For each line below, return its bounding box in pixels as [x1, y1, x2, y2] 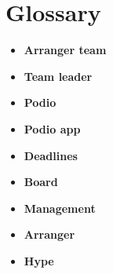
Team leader [24, 68, 93, 84]
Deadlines [24, 147, 78, 163]
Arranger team [24, 42, 107, 58]
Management [24, 199, 96, 216]
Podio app [24, 120, 81, 137]
